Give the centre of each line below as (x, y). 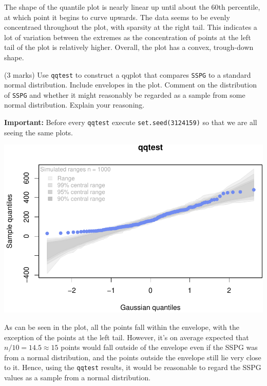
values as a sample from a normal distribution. (78, 378)
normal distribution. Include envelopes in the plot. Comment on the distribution (130, 85)
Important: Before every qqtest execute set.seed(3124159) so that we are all (131, 122)
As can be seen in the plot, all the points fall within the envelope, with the (122, 327)
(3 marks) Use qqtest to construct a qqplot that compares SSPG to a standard (128, 74)
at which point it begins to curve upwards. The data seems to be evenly (117, 17)
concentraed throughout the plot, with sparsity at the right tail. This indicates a (131, 27)
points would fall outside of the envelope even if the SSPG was (159, 347)
